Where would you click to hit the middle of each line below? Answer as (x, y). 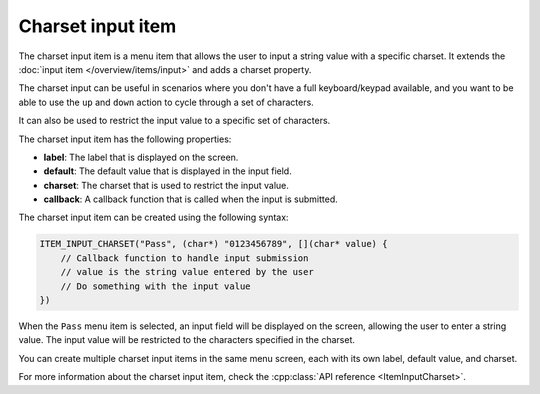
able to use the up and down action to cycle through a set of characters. (166, 102)
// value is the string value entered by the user (187, 272)
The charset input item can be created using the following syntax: (153, 217)
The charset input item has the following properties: (125, 139)
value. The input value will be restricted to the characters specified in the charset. (186, 340)
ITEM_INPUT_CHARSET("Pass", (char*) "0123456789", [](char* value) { (213, 244)
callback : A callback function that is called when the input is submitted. (191, 199)
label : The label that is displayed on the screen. (141, 157)
